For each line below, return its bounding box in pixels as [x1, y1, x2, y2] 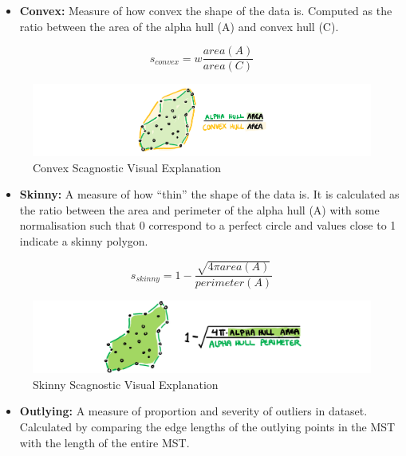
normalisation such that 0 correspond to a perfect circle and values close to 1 [19, 217, 396, 234]
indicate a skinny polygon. [19, 232, 148, 249]
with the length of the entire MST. [19, 434, 190, 450]
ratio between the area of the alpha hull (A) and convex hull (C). [19, 18, 339, 34]
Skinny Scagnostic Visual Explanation [33, 375, 219, 392]
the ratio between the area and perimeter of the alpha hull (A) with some [19, 201, 380, 218]
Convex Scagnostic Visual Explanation [33, 159, 222, 175]
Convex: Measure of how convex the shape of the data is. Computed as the [19, 2, 392, 18]
